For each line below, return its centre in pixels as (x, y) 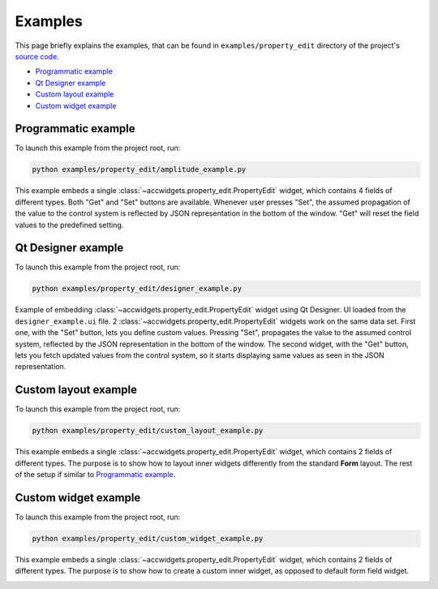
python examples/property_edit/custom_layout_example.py (148, 431)
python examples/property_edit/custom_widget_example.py (148, 538)
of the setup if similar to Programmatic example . (95, 475)
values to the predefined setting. (69, 225)
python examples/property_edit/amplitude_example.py (139, 170)
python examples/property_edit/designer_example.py (137, 289)
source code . (37, 56)
